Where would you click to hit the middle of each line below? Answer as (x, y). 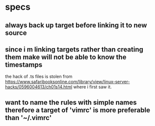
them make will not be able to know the (66, 57)
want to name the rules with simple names (71, 102)
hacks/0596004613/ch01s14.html (39, 87)
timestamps (24, 64)
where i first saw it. (92, 87)
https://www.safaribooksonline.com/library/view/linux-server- (67, 82)
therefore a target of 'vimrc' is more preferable (78, 110)
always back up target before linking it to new (76, 25)
